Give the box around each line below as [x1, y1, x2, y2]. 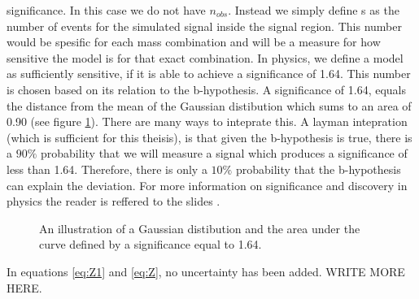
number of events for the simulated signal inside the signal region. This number [7, 17, 402, 34]
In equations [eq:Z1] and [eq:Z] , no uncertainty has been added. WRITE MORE [7, 262, 405, 279]
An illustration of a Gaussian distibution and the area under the [39, 219, 360, 236]
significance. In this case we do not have [7, 2, 206, 18]
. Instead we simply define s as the [228, 2, 399, 18]
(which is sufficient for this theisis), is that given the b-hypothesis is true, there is [7, 128, 412, 145]
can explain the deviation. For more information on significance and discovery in [7, 176, 408, 193]
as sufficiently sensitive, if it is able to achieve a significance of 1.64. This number [7, 65, 411, 82]
